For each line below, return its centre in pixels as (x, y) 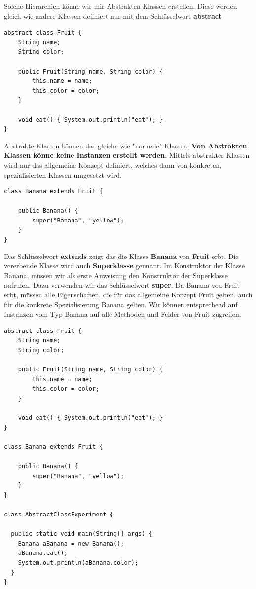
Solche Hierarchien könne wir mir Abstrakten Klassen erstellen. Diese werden (121, 6)
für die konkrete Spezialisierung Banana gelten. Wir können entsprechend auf (121, 304)
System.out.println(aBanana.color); (78, 563)
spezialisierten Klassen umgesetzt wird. (63, 174)
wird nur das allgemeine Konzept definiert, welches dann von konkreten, (113, 165)
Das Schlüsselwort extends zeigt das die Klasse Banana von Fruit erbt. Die (121, 256)
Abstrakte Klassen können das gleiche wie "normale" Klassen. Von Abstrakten (126, 145)
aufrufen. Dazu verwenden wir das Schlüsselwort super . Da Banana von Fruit (122, 285)
